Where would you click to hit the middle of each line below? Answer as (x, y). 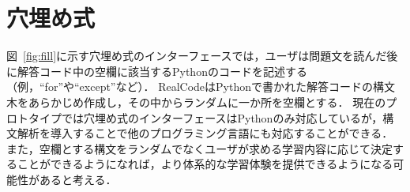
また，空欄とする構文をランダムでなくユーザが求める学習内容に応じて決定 (200, 148)
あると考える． (78, 179)
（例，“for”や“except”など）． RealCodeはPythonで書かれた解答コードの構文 (201, 87)
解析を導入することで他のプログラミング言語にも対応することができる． (205, 133)
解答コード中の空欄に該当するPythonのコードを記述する (162, 71)
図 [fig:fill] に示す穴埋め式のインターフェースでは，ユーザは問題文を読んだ (197, 56)
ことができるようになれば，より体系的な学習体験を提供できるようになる (205, 164)
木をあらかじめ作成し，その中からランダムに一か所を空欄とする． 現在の (196, 102)
